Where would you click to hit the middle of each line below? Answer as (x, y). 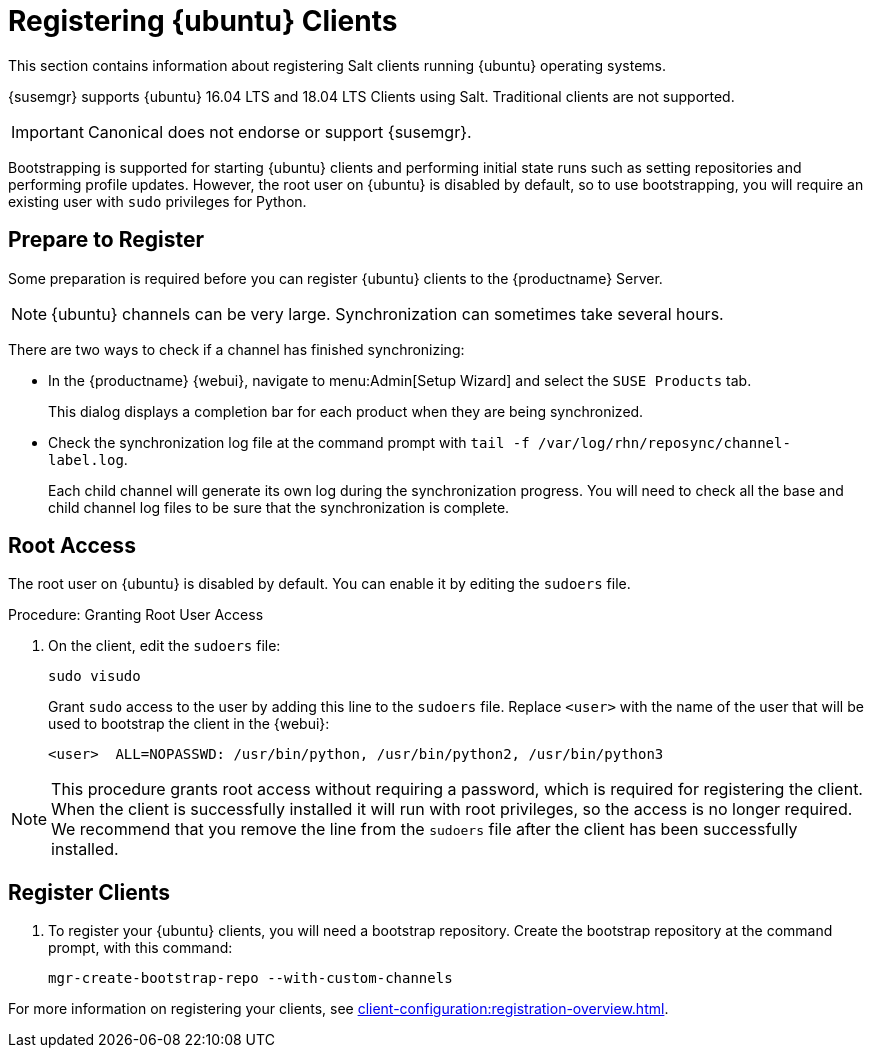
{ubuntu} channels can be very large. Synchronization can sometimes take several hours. (387, 313)
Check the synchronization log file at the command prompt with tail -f (289, 442)
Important (47, 131)
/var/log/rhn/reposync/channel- (664, 442)
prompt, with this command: (140, 948)
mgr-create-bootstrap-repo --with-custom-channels (250, 978)
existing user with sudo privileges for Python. (157, 201)
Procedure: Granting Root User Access (136, 615)
